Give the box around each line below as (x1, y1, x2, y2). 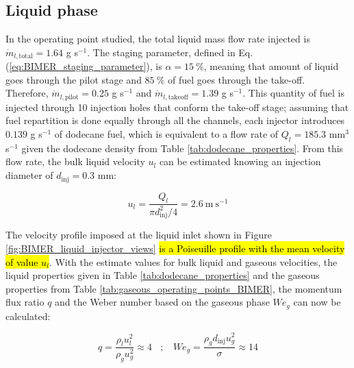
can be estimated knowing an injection (159, 154, 321, 169)
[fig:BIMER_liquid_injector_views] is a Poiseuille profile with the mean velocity (5, 241, 345, 256)
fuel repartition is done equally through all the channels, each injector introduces (5, 113, 345, 127)
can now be (293, 295, 341, 309)
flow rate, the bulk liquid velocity (5, 154, 145, 169)
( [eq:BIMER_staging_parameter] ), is (5, 59, 162, 73)
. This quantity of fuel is (242, 86, 345, 100)
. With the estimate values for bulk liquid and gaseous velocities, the (49, 254, 338, 269)
